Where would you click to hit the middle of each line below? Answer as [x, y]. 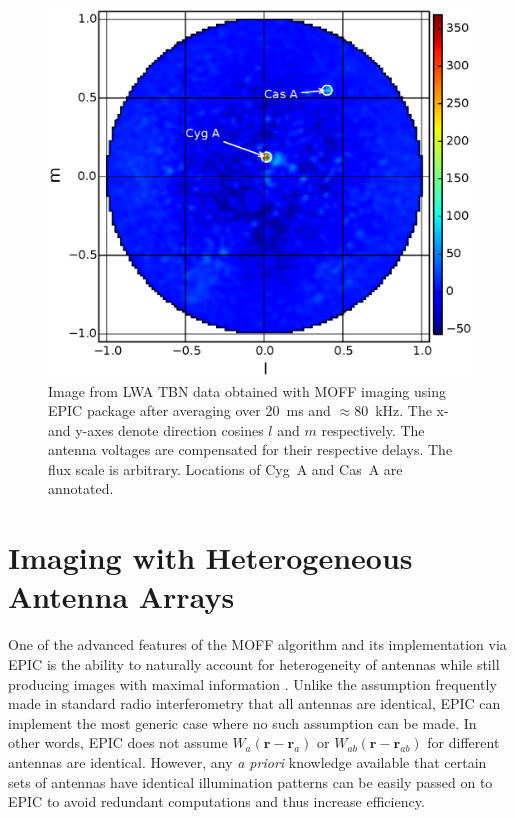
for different [463, 742]
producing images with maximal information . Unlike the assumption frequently [252, 683]
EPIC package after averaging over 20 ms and [189, 410]
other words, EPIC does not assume [118, 742]
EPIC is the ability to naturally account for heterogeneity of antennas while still [254, 663]
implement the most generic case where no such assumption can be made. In [242, 722]
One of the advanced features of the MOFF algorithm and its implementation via [257, 644]
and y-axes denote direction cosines [156, 429]
